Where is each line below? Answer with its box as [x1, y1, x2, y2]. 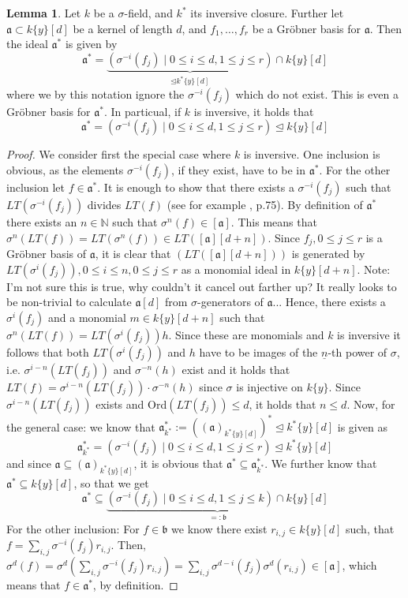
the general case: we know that [6, 418, 155, 435]
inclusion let [6, 179, 65, 196]
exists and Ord [95, 395, 167, 412]
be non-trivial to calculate [6, 293, 132, 310]
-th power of [328, 343, 387, 360]
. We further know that [264, 454, 377, 471]
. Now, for [346, 395, 395, 412]
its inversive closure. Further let [190, 5, 344, 21]
